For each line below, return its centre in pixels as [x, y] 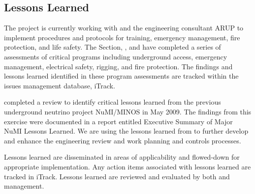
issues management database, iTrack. [60, 85]
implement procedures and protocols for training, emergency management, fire [122, 37]
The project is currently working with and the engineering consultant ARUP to [124, 28]
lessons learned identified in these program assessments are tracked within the [121, 76]
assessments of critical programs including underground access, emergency [116, 56]
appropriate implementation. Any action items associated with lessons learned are [127, 166]
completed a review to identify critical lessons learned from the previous [112, 102]
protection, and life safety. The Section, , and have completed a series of [112, 47]
